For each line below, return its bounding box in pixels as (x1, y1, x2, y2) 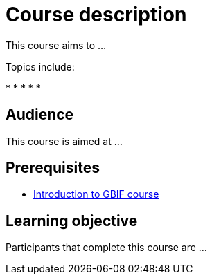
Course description (6, 3, 187, 26)
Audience (6, 106, 74, 124)
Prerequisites (6, 159, 100, 177)
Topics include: (6, 60, 75, 73)
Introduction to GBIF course (33, 188, 159, 200)
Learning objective (6, 212, 138, 230)
